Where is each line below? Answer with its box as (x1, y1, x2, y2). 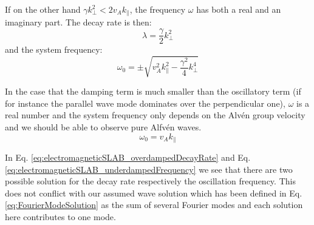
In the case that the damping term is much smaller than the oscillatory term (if (5, 85, 301, 98)
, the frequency (129, 3, 186, 15)
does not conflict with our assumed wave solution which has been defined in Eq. (5, 186, 302, 199)
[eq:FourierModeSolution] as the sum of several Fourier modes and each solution (5, 198, 303, 211)
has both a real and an (196, 3, 281, 15)
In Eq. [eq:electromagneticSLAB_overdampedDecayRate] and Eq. (5, 151, 251, 164)
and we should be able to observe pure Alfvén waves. (5, 121, 202, 133)
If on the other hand (5, 3, 81, 15)
